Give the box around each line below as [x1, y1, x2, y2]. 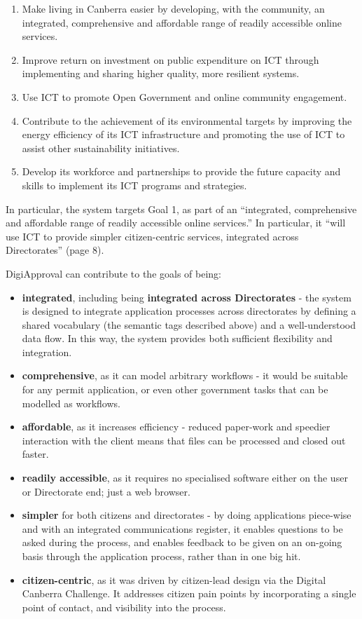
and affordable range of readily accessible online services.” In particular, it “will [6, 215, 346, 230]
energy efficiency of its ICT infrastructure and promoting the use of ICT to [22, 127, 345, 142]
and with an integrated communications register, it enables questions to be [22, 521, 343, 536]
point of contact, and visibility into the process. [22, 599, 226, 614]
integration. [22, 344, 72, 359]
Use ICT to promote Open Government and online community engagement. [22, 89, 347, 104]
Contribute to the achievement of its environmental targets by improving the [22, 113, 352, 128]
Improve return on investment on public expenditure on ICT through [22, 52, 319, 67]
